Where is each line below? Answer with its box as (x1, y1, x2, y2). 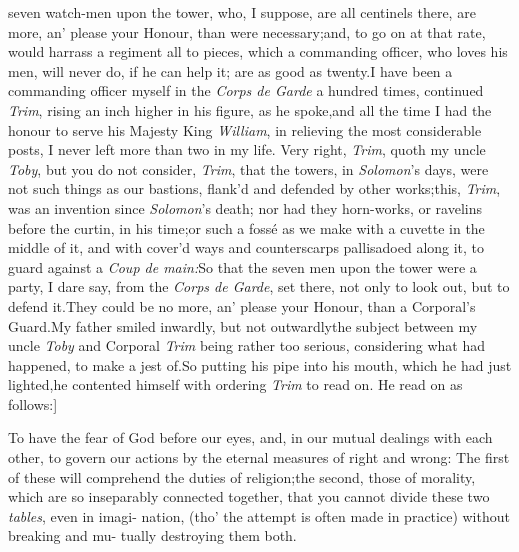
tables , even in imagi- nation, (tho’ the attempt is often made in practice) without (8, 505, 510, 526)
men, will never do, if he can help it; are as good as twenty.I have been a (8, 60, 453, 81)
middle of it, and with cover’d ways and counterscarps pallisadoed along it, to (8, 237, 485, 258)
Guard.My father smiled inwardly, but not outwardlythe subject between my (8, 315, 478, 336)
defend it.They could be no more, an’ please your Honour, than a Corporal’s (8, 295, 476, 316)
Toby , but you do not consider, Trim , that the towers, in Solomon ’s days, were (8, 158, 489, 179)
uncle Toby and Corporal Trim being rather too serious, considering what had (8, 335, 485, 356)
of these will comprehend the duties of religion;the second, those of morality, (8, 466, 476, 487)
